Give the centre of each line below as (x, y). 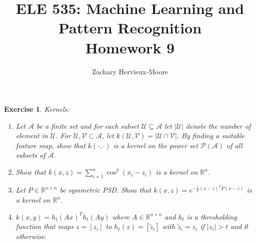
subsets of (30, 155)
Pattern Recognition (130, 28)
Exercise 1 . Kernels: (37, 109)
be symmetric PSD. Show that (105, 190)
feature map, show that (50, 145)
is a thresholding (212, 216)
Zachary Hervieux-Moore (130, 71)
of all (234, 145)
